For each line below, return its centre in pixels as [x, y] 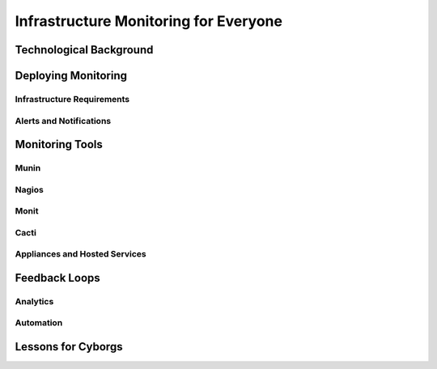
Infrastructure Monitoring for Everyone [149, 21]
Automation [39, 323]
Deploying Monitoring [71, 76]
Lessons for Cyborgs [69, 347]
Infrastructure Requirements [72, 99]
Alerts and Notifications [63, 121]
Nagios [29, 189]
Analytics [34, 301]
